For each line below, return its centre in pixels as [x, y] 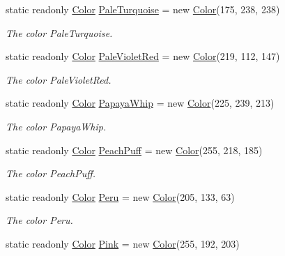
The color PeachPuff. [51, 173]
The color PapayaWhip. [56, 126]
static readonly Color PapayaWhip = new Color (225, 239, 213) [140, 103]
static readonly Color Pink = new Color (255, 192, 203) [123, 243]
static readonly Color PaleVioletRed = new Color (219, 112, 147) [143, 56]
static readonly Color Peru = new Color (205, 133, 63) [120, 196]
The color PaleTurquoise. [59, 32]
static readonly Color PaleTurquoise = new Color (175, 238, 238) [143, 9]
